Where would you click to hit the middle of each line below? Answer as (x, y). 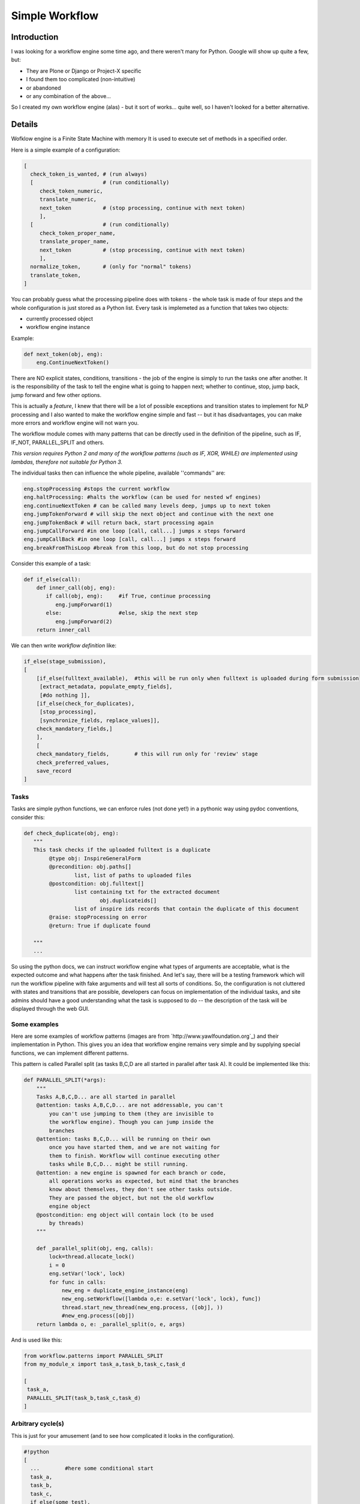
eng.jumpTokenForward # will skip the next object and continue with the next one (149, 514)
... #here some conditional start (92, 1469)
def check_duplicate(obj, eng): (71, 833)
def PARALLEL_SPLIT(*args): (65, 1080)
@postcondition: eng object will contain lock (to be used (125, 1215)
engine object (70, 1207)
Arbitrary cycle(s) (37, 1424)
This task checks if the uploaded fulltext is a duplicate (122, 850)
